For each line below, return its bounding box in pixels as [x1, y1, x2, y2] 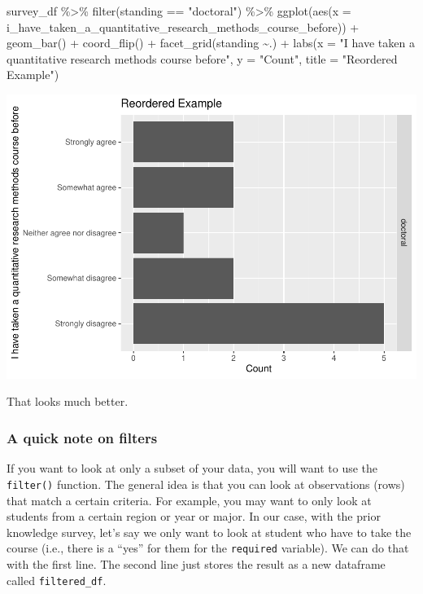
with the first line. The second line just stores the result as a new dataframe [7, 555, 386, 572]
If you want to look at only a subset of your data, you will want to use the [7, 460, 378, 477]
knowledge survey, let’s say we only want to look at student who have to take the [7, 523, 412, 540]
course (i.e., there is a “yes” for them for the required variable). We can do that [7, 539, 409, 557]
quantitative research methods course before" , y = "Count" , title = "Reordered [7, 50, 398, 67]
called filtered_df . [7, 571, 107, 588]
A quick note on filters [7, 428, 158, 447]
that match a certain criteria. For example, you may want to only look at [7, 491, 372, 508]
